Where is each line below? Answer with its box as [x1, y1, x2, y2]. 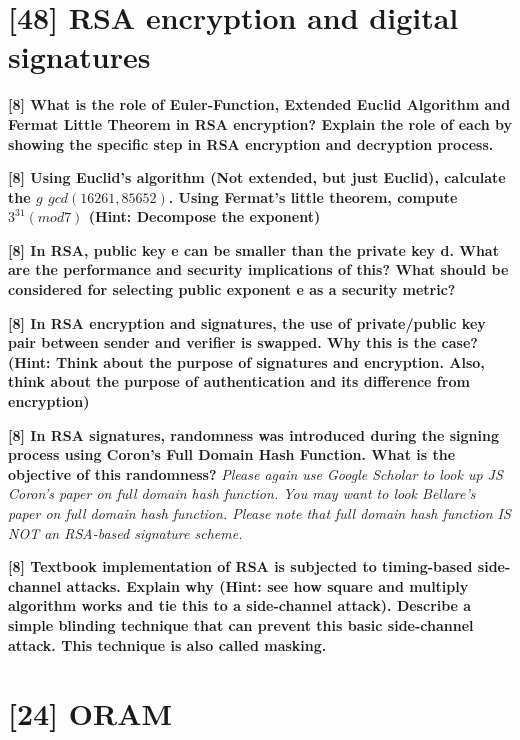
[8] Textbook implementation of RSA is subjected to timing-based [8, 556, 473, 577]
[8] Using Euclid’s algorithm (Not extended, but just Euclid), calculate [8, 167, 506, 188]
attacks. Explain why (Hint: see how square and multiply [66, 575, 469, 596]
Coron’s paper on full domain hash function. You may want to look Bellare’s [8, 483, 476, 504]
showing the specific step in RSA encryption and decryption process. [8, 133, 494, 154]
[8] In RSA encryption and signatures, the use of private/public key [8, 312, 486, 333]
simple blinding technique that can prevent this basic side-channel [8, 614, 474, 635]
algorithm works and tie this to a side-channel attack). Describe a [8, 595, 472, 616]
